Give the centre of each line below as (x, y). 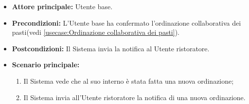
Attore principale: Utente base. (62, 6)
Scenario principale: (46, 65)
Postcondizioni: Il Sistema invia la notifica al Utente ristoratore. (111, 48)
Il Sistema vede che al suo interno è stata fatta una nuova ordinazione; (129, 81)
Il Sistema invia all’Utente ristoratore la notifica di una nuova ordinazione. (134, 97)
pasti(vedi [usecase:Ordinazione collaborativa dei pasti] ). (96, 32)
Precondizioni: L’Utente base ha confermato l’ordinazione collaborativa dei (126, 22)
